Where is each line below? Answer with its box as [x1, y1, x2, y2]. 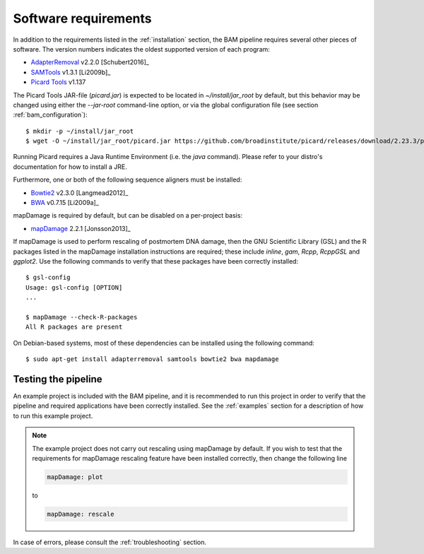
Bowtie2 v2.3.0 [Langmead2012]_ [30, 188, 129, 197]
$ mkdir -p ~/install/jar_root [25, 127, 134, 135]
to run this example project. [13, 411, 93, 420]
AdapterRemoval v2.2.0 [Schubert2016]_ [30, 58, 150, 66]
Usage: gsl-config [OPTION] [25, 283, 123, 291]
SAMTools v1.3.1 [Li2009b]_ [30, 68, 111, 76]
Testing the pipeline [13, 373, 102, 385]
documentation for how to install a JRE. [13, 163, 127, 171]
